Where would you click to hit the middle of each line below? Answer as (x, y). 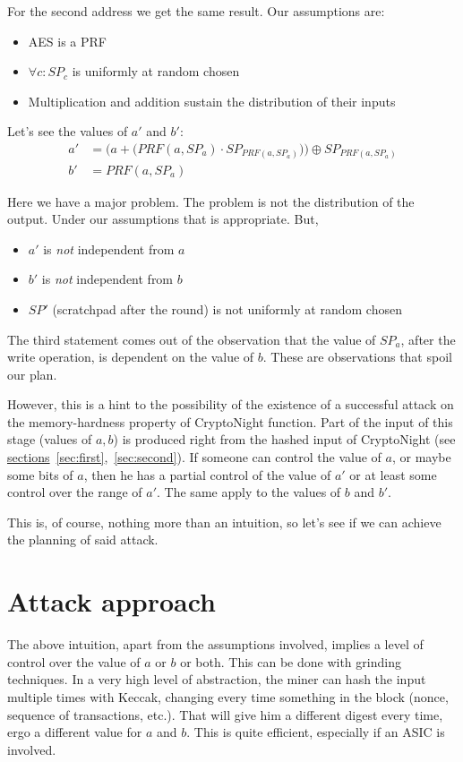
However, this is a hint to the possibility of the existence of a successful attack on (231, 404)
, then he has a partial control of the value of (207, 474)
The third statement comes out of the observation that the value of (192, 339)
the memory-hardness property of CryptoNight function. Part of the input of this (230, 421)
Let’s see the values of (68, 131)
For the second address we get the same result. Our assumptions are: (196, 11)
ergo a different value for (75, 732)
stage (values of (50, 439)
